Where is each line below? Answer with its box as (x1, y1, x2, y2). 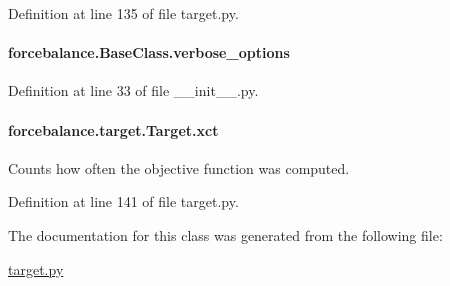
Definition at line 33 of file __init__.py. (8, 80, 259, 101)
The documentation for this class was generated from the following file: (8, 224, 443, 245)
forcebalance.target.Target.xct (8, 119, 219, 140)
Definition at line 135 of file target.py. (8, 3, 239, 23)
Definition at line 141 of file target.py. (8, 191, 239, 212)
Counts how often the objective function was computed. (8, 157, 350, 178)
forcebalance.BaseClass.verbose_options (8, 42, 290, 63)
